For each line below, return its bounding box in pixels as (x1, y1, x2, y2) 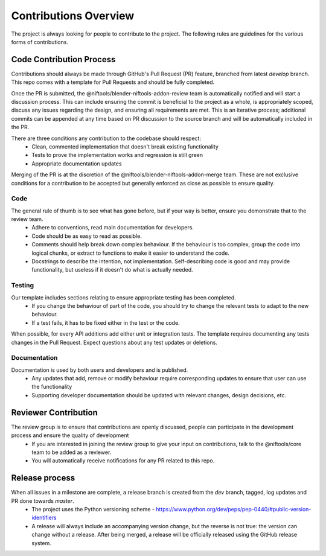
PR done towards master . (11, 497, 75, 504)
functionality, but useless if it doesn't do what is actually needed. (31, 266, 193, 273)
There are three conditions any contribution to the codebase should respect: (11, 135, 202, 142)
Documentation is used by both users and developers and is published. (11, 366, 188, 374)
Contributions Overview (11, 9, 135, 22)
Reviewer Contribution (11, 407, 98, 418)
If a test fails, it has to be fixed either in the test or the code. (31, 319, 181, 326)
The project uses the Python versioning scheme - (31, 505, 155, 513)
